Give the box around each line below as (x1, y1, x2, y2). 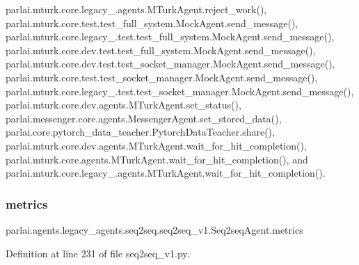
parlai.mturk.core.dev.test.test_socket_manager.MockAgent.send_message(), (6, 56, 335, 71)
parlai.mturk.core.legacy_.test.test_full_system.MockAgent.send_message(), (6, 29, 335, 44)
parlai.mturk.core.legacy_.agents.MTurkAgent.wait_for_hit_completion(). (6, 166, 326, 180)
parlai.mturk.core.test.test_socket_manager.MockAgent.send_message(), (6, 70, 318, 84)
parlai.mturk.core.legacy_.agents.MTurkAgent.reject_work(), (6, 2, 267, 16)
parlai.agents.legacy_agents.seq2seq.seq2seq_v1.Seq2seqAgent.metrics (6, 222, 303, 236)
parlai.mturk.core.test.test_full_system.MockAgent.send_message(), (6, 15, 298, 30)
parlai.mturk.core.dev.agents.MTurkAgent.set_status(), (6, 97, 241, 112)
